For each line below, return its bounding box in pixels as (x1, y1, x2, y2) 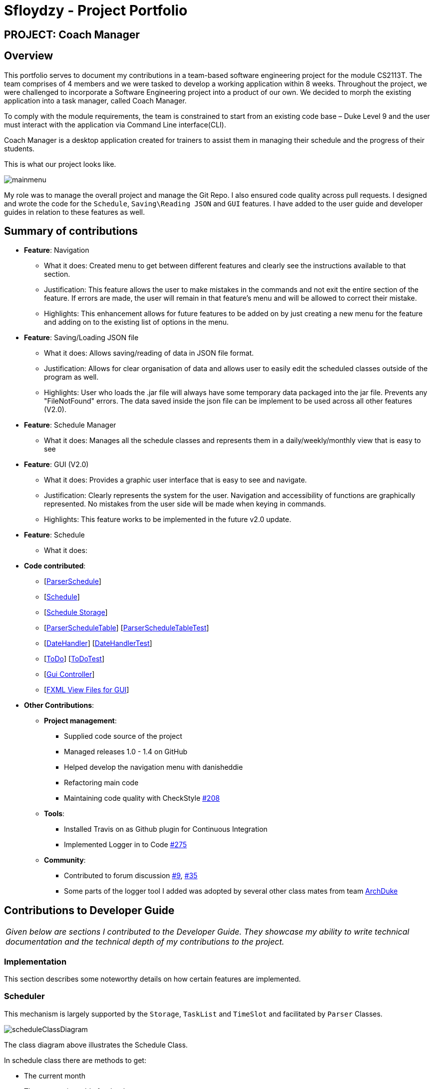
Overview (4, 49, 53, 62)
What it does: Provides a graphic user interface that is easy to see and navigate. (44, 476, 307, 485)
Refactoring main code (64, 778, 139, 787)
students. (4, 144, 35, 153)
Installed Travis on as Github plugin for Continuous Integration (64, 825, 268, 834)
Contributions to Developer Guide (4, 904, 175, 917)
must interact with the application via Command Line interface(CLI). (4, 120, 226, 129)
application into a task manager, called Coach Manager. (4, 96, 187, 105)
